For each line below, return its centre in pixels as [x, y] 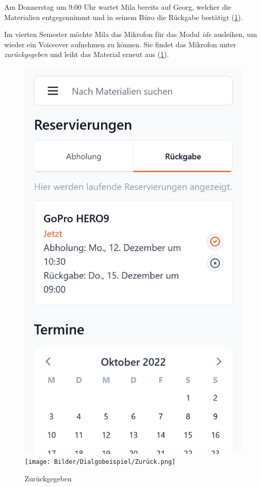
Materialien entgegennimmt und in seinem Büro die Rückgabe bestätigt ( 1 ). [124, 17]
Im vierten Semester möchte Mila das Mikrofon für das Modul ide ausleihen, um [131, 34]
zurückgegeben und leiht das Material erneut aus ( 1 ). [87, 54]
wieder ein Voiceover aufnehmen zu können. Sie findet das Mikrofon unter [120, 44]
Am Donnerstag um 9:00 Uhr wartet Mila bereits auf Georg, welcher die [118, 7]
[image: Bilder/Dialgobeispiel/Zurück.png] [100, 462]
